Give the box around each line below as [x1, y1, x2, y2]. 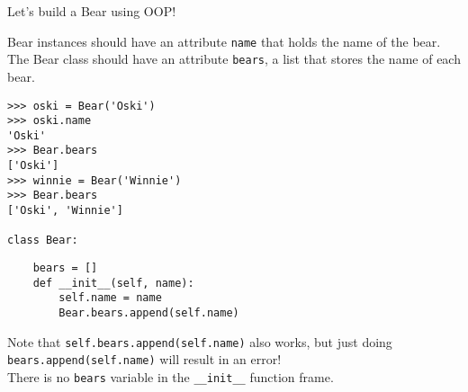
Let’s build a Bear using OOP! [7, 2, 176, 20]
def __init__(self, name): [32, 276, 194, 290]
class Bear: [7, 234, 78, 247]
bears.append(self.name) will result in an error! [7, 350, 282, 369]
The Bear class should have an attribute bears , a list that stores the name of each [7, 49, 461, 68]
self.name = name [58, 291, 162, 305]
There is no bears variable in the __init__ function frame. [7, 368, 334, 386]
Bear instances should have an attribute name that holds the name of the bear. [7, 31, 441, 50]
